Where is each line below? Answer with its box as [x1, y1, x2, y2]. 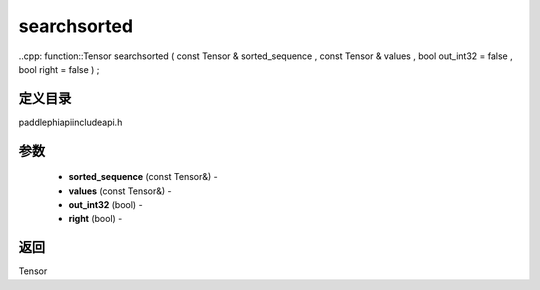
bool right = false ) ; [18, 63, 100, 75]
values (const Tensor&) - [68, 185, 172, 197]
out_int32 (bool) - [68, 199, 144, 211]
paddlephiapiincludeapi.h [18, 116, 123, 128]
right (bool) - [68, 213, 123, 225]
